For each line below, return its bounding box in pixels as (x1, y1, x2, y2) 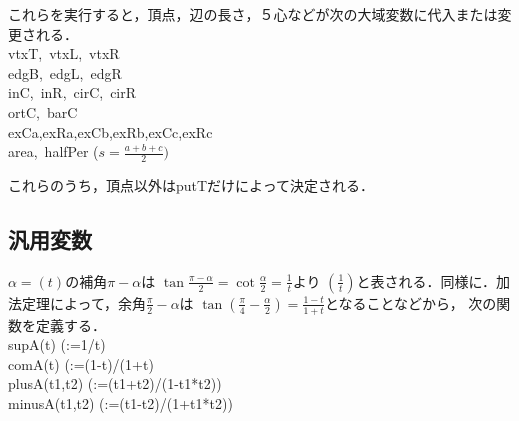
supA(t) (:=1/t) (8, 334, 106, 355)
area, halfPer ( (8, 141, 99, 162)
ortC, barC (8, 101, 78, 122)
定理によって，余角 (21, 292, 146, 313)
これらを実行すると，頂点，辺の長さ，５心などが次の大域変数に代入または (8, 4, 498, 24)
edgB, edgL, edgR (8, 62, 122, 83)
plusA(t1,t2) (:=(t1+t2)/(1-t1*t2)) (8, 373, 222, 394)
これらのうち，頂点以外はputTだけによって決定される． (8, 174, 375, 195)
